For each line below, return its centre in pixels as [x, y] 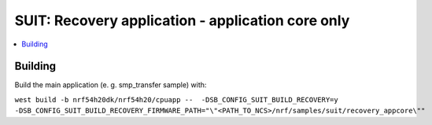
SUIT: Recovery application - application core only [182, 20]
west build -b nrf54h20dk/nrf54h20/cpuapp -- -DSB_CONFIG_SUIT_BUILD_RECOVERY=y [176, 99]
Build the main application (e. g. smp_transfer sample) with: [111, 85]
